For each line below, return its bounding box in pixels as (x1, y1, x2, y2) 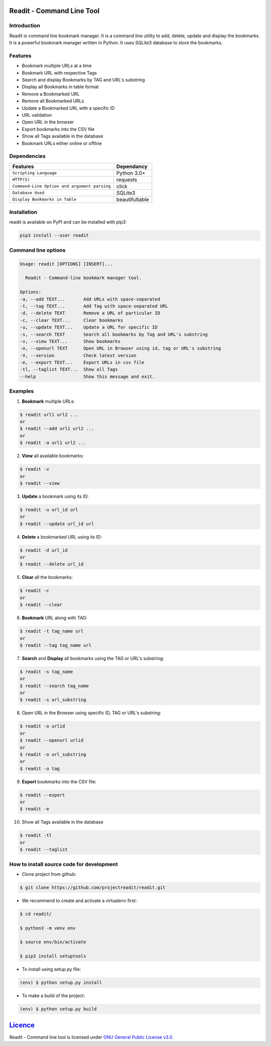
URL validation (22, 112, 52, 118)
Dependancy (116, 163, 148, 170)
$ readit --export (20, 792, 65, 798)
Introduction (9, 22, 40, 29)
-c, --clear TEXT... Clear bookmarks (20, 317, 123, 323)
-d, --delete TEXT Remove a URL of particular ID (20, 310, 161, 316)
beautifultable (116, 196, 149, 203)
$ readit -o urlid (20, 723, 65, 729)
